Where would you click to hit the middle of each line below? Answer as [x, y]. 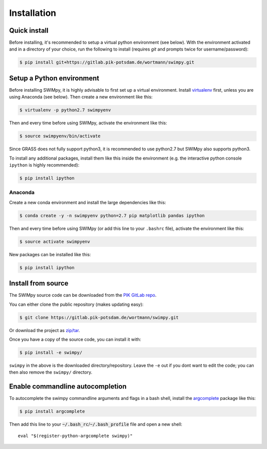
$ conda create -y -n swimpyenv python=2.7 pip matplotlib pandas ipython [112, 215]
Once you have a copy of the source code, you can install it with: [75, 339]
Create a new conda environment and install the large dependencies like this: [88, 202]
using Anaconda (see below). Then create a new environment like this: [81, 97]
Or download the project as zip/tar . [44, 330]
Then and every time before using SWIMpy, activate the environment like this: [88, 123]
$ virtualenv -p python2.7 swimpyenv [65, 110]
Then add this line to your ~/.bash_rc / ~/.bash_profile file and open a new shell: [96, 424]
